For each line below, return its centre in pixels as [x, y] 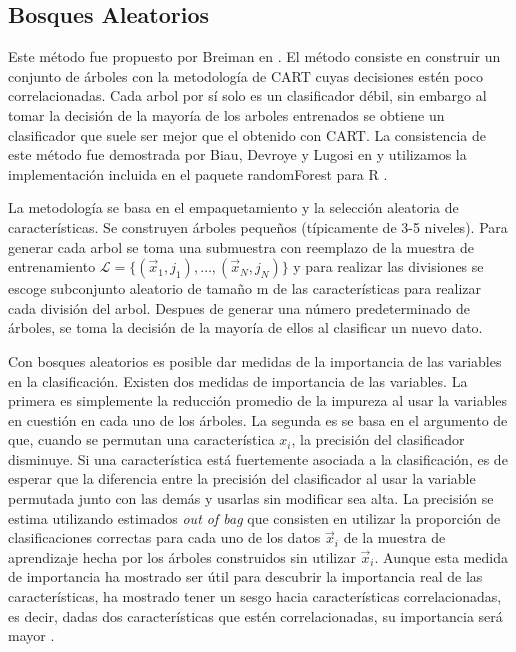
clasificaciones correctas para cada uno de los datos [164, 537]
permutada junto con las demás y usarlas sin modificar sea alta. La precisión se [251, 498]
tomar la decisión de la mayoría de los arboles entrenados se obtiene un [226, 114]
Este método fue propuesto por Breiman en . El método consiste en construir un [254, 56]
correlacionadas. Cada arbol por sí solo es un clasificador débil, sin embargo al [247, 95]
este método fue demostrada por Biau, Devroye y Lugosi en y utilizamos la [237, 154]
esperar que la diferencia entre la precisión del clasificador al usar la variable [242, 478]
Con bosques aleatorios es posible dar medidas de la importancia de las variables [255, 360]
